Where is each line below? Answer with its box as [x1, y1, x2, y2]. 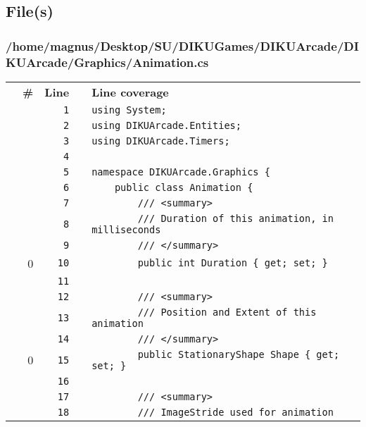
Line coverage [91, 83, 169, 100]
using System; [91, 104, 167, 116]
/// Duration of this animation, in [137, 212, 334, 224]
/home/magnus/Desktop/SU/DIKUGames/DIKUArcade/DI [6, 37, 359, 54]
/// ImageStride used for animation [137, 406, 334, 418]
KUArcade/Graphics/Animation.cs [6, 53, 209, 70]
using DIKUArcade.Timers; [91, 135, 230, 147]
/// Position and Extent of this [137, 306, 317, 318]
